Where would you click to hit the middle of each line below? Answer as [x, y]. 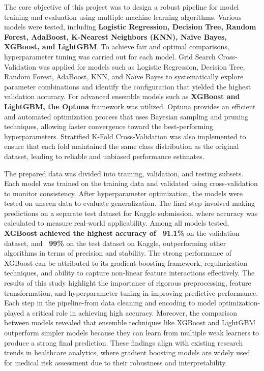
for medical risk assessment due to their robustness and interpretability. [116, 362]
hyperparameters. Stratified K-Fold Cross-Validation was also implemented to [125, 136]
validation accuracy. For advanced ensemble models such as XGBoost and [122, 96]
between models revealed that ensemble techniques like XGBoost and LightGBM [130, 322]
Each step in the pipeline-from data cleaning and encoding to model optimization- [132, 303]
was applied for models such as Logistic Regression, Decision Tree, [142, 66]
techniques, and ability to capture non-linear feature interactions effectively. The [129, 273]
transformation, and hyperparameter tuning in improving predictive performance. [131, 292]
